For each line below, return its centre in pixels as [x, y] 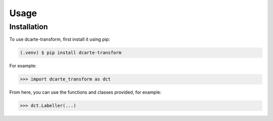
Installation [29, 27]
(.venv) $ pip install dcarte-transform [71, 53]
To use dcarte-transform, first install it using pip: [60, 39]
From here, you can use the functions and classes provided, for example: [85, 92]
